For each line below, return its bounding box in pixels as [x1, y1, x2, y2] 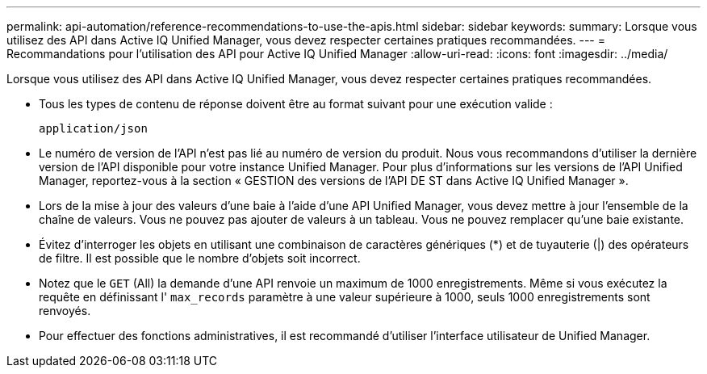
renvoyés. [39, 304, 91, 317]
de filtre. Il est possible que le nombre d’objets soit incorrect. [39, 251, 361, 265]
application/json [39, 122, 148, 135]
